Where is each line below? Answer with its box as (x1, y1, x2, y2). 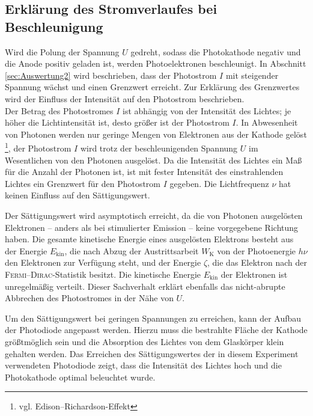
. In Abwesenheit (236, 116, 298, 129)
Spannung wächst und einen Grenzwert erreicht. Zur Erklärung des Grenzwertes (5, 81, 300, 93)
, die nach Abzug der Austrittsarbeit (64, 244, 199, 257)
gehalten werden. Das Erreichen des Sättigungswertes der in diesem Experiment (5, 347, 299, 359)
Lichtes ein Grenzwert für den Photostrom (5, 177, 161, 189)
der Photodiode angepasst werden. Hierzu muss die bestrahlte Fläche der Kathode (5, 323, 308, 336)
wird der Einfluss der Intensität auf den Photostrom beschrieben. (5, 92, 245, 105)
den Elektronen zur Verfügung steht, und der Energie (5, 256, 201, 269)
